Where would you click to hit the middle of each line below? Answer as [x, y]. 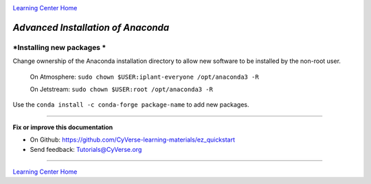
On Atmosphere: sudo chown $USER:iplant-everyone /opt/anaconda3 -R [144, 77]
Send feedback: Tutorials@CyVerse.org [86, 149]
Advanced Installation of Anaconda [91, 27]
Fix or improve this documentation [63, 127]
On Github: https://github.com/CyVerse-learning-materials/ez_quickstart [133, 140]
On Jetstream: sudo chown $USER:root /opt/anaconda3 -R [121, 89]
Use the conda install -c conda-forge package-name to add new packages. [131, 105]
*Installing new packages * [59, 47]
